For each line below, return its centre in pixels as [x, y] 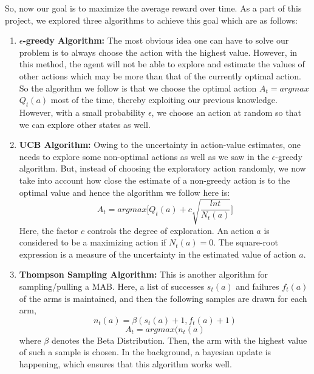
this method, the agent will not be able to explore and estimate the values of [162, 64]
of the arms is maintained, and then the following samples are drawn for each [163, 298]
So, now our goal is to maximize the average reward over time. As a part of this [153, 8]
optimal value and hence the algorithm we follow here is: [125, 192]
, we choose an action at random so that [226, 112]
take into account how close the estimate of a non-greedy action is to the [155, 180]
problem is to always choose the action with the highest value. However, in [158, 52]
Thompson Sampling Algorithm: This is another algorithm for [144, 274]
